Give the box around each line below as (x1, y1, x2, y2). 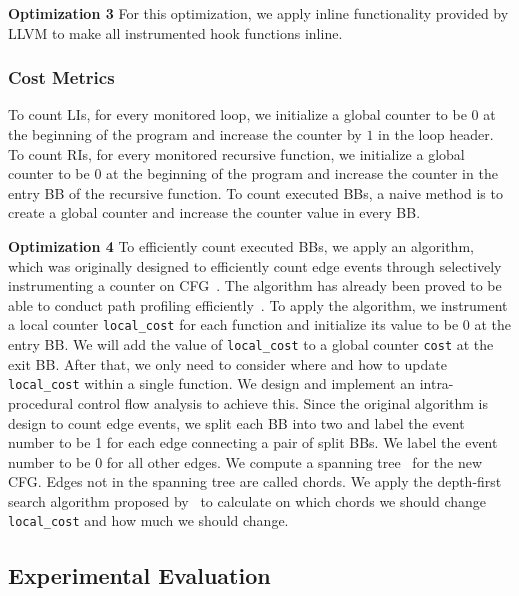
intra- (419, 373, 454, 394)
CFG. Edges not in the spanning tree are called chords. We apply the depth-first (8, 471, 502, 492)
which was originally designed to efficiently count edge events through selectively (8, 255, 502, 276)
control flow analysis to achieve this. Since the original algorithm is (77, 392, 489, 413)
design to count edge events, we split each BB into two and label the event (8, 412, 465, 433)
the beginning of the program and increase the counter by (8, 124, 362, 144)
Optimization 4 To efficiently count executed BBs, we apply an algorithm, (8, 235, 474, 256)
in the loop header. (378, 124, 494, 144)
